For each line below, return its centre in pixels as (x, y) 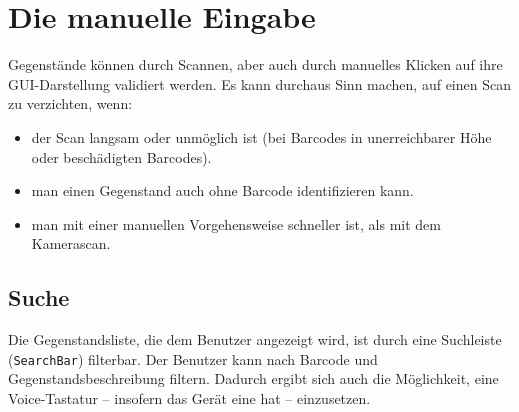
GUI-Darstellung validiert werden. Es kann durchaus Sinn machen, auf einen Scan (259, 83)
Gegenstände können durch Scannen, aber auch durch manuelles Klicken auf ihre (255, 64)
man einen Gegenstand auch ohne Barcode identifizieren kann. (222, 190)
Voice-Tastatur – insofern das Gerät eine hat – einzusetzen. (189, 397)
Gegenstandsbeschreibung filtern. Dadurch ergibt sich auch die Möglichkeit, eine (253, 378)
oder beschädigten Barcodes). (121, 156)
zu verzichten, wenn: (70, 103)
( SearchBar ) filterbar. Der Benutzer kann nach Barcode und (193, 358)
